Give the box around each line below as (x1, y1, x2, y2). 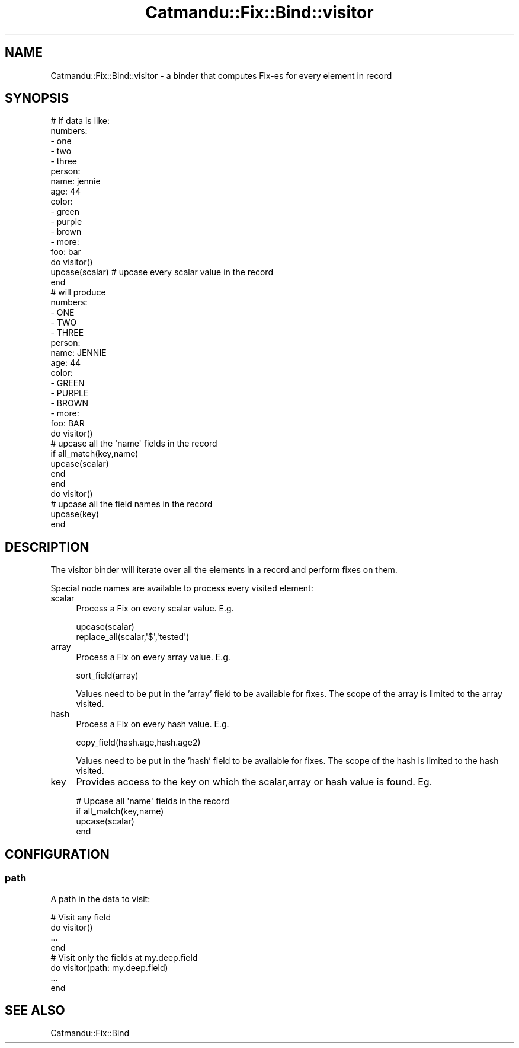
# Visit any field (50, 912, 111, 922)
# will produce (50, 287, 106, 298)
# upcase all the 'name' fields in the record (50, 438, 217, 449)
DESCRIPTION (5, 539, 89, 555)
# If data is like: (50, 116, 110, 126)
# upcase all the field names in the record (50, 499, 213, 509)
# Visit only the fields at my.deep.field (50, 952, 198, 963)
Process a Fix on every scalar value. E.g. (76, 603, 234, 614)
